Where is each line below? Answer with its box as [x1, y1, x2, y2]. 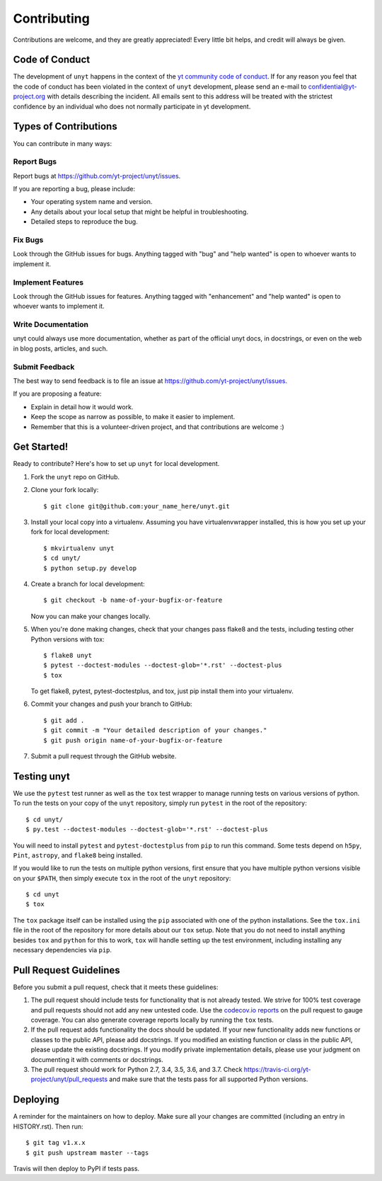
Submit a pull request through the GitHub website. [30, 752, 177, 760]
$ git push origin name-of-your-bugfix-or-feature [43, 736, 223, 744]
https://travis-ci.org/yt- [243, 1066, 311, 1074]
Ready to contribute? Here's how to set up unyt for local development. [13, 460, 220, 468]
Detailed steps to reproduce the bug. [30, 217, 138, 226]
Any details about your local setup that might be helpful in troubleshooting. [30, 207, 249, 216]
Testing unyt [13, 770, 70, 782]
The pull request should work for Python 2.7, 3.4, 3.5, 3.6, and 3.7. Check [30, 1066, 243, 1074]
